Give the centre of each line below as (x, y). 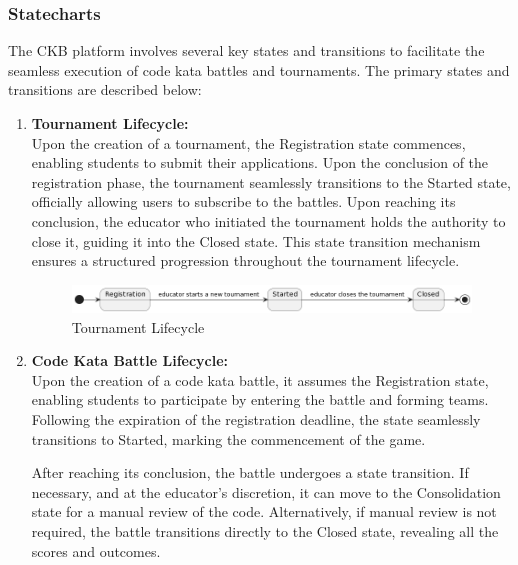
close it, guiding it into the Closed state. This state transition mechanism (256, 240)
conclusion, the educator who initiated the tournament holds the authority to (268, 220)
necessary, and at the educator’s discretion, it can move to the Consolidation (266, 491)
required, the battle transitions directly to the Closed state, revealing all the (265, 531)
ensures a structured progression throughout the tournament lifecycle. (245, 260)
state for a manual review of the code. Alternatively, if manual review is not (264, 511)
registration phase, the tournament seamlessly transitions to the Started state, (271, 181)
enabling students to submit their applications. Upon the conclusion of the (260, 162)
